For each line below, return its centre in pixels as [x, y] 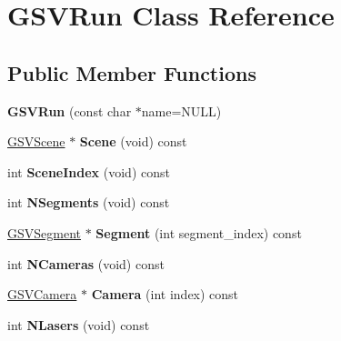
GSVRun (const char [70, 110]
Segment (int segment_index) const [199, 232]
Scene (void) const [133, 141]
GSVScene [36, 141]
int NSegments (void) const [89, 202]
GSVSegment [44, 232]
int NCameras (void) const [86, 263]
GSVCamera [42, 294]
